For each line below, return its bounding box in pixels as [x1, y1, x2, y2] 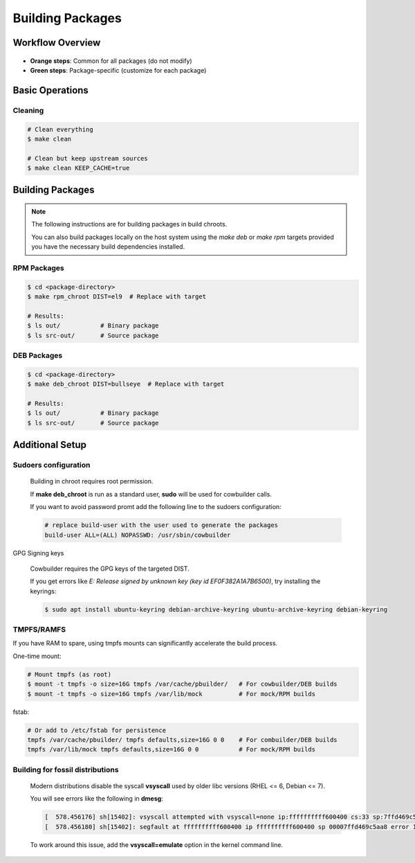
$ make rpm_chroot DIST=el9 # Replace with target [27, 293, 207, 301]
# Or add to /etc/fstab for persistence [27, 726, 166, 734]
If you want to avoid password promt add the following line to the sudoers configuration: [30, 503, 282, 511]
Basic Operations [12, 84, 89, 96]
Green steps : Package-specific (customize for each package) [30, 66, 207, 74]
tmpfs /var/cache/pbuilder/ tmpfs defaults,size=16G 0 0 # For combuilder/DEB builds [27, 736, 338, 744]
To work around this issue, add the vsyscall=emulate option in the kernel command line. [30, 840, 284, 848]
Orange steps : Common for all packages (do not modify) [30, 56, 193, 65]
